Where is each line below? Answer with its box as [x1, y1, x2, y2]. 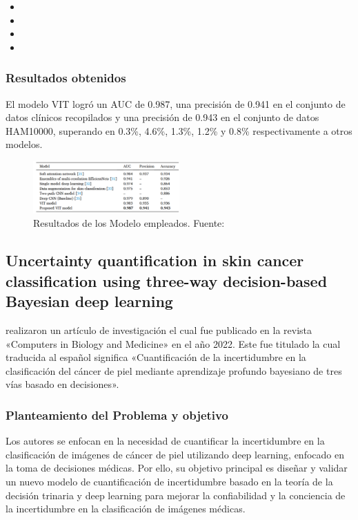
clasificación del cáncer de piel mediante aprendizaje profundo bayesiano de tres [6, 363, 342, 378]
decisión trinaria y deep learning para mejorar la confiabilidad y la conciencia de [6, 488, 346, 502]
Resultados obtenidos [6, 69, 126, 86]
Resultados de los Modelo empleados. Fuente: [33, 216, 225, 230]
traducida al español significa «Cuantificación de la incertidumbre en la [6, 350, 306, 364]
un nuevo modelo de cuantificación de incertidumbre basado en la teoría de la [6, 474, 333, 488]
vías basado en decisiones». [6, 377, 119, 391]
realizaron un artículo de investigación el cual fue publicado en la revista [6, 322, 312, 337]
